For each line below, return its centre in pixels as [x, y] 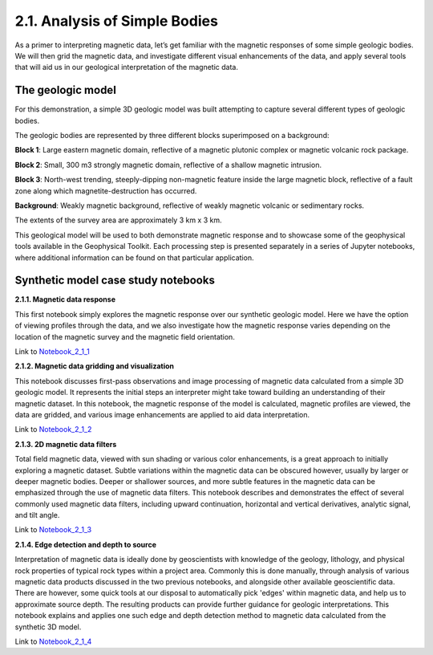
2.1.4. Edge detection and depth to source [85, 544]
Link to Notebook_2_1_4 [53, 641]
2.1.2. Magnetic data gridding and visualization [94, 366]
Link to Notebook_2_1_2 [53, 429]
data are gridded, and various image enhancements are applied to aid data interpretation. [162, 414]
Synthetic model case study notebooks [115, 281]
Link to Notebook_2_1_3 [53, 530]
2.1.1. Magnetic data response [65, 299]
